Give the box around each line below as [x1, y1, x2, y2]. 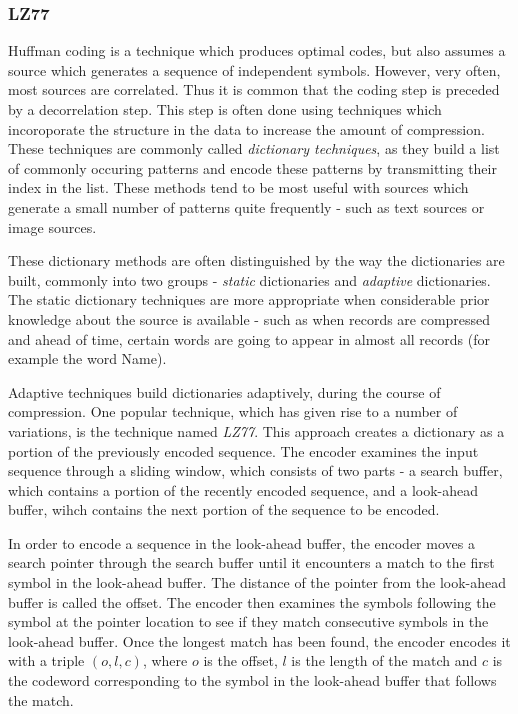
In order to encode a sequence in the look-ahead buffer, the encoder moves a [8, 532, 475, 553]
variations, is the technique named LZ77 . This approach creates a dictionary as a [8, 420, 505, 441]
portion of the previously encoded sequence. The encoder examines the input [8, 440, 479, 461]
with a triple [8, 650, 85, 671]
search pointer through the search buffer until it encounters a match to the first [8, 552, 495, 573]
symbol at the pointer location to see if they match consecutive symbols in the [8, 611, 489, 632]
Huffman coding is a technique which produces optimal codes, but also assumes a [8, 40, 506, 61]
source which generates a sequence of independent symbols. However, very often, [8, 59, 501, 80]
